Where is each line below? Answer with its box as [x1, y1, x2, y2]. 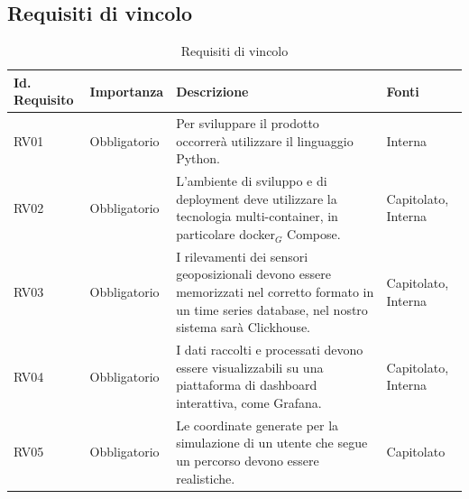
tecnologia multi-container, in [176, 207, 338, 226]
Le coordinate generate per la [176, 415, 339, 434]
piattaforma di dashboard [176, 375, 317, 394]
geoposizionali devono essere [176, 264, 331, 283]
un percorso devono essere [176, 450, 319, 469]
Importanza [89, 81, 164, 100]
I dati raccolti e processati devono [176, 340, 363, 359]
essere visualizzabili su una [176, 357, 324, 376]
